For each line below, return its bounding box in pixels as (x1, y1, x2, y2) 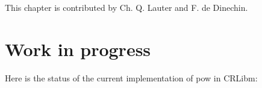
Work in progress (5, 36, 151, 61)
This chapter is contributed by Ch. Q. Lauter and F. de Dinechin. (5, 1, 248, 13)
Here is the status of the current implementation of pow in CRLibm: (5, 71, 258, 84)
